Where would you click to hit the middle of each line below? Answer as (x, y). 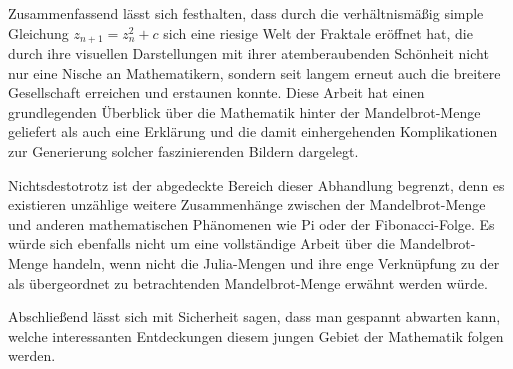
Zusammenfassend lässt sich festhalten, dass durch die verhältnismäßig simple (246, 13)
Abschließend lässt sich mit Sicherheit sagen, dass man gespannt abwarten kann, (254, 316)
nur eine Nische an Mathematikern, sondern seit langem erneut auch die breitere (254, 72)
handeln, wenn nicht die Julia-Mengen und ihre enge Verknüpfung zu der (276, 262)
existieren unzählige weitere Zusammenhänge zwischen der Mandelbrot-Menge (247, 204)
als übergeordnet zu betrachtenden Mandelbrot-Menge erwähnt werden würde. (248, 282)
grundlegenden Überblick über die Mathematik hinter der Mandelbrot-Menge (244, 111)
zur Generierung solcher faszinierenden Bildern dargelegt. (183, 151)
